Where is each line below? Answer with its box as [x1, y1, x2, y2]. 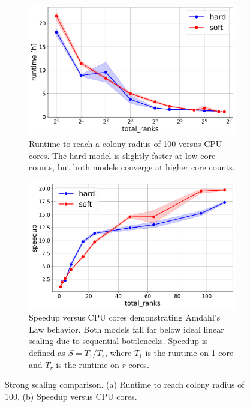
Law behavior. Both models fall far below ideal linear [29, 322, 224, 335]
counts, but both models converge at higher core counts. [29, 161, 235, 173]
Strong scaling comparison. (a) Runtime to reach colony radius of [5, 378, 245, 391]
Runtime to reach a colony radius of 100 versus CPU [29, 137, 222, 149]
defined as [29, 346, 65, 359]
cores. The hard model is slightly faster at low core [29, 149, 216, 161]
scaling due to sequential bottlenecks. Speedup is [29, 334, 208, 347]
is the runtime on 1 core [145, 346, 234, 359]
